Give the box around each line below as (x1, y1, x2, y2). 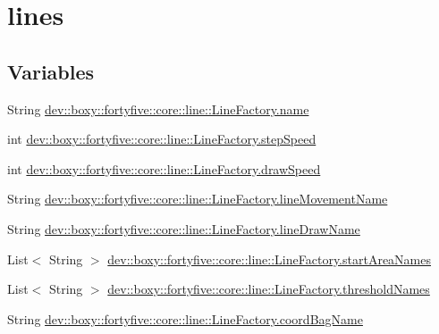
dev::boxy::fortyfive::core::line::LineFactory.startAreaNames (107, 249, 432, 268)
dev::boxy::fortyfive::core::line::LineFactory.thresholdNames (107, 280, 430, 298)
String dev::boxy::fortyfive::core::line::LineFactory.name (7, 99, 309, 118)
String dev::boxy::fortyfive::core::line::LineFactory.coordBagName (7, 309, 363, 328)
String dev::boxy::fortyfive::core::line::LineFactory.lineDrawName (7, 219, 360, 238)
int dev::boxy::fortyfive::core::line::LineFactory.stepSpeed (7, 129, 317, 148)
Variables (7, 57, 95, 85)
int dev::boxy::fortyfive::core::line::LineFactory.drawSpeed (7, 159, 321, 178)
